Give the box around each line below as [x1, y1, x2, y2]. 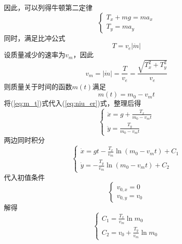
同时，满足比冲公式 [4, 33, 65, 43]
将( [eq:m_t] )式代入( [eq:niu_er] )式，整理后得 [4, 98, 141, 108]
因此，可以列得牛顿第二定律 [4, 2, 92, 12]
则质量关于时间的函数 [4, 81, 72, 91]
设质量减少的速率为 [4, 49, 65, 60]
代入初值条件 [4, 172, 45, 182]
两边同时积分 [4, 135, 45, 145]
